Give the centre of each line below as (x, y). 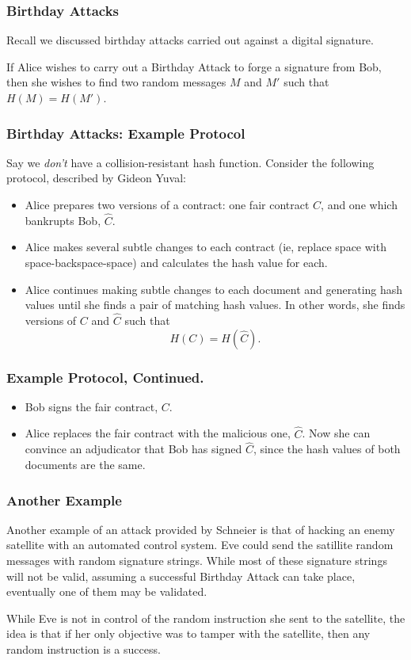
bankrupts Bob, (63, 220)
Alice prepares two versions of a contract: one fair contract (167, 204)
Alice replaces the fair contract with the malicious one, (158, 433)
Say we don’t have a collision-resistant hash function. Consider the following (190, 162)
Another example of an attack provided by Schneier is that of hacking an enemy (201, 529)
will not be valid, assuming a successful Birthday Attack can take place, (181, 576)
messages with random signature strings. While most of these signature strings (197, 561)
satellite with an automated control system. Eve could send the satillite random (200, 545)
